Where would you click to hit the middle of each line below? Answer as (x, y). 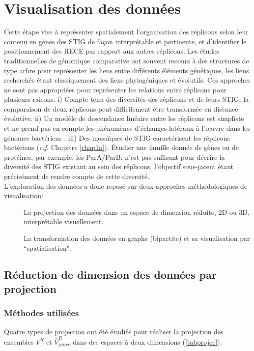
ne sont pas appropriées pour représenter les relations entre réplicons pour (115, 89)
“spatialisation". (47, 248)
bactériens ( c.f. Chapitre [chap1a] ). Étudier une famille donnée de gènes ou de (121, 147)
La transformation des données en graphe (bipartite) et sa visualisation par (137, 238)
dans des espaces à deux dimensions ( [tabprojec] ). (147, 341)
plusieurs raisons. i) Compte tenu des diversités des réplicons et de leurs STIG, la (127, 99)
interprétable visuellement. (64, 221)
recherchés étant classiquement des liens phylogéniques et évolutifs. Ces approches (127, 80)
